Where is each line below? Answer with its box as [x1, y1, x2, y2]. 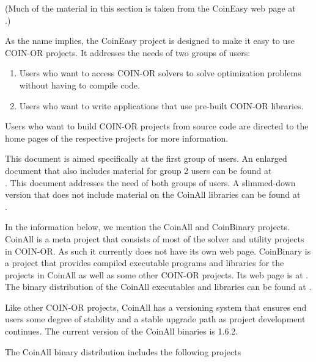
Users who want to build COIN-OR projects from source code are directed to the [5, 120, 309, 132]
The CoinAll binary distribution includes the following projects [5, 345, 241, 358]
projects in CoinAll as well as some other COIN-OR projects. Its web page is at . [5, 268, 309, 281]
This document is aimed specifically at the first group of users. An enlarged [5, 152, 287, 165]
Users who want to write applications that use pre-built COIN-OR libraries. [19, 99, 304, 112]
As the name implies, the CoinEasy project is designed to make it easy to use [5, 34, 295, 47]
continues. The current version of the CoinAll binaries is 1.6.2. [5, 325, 238, 338]
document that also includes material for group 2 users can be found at [5, 164, 272, 176]
